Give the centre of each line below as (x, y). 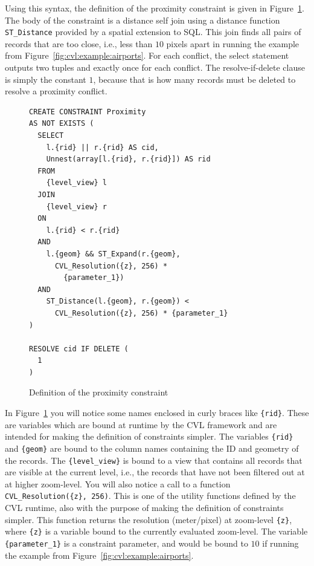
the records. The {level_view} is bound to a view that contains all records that (154, 460)
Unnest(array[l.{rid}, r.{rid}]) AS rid (128, 159)
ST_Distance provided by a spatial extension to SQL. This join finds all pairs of (153, 32)
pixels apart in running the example (233, 43)
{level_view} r (76, 207)
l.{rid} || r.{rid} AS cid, (102, 147)
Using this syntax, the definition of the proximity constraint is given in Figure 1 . (155, 8)
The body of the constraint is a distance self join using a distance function (143, 20)
